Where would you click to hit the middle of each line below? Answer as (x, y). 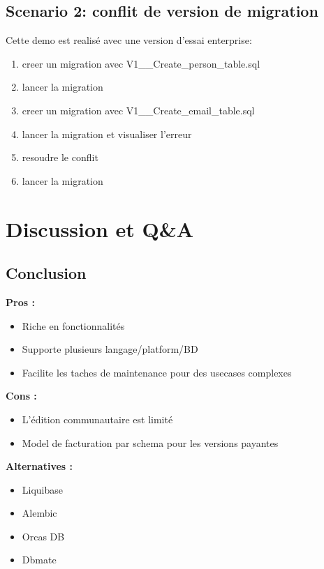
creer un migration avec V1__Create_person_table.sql (141, 63)
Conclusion (46, 273)
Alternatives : (39, 466)
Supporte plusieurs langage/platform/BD (110, 349)
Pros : (20, 302)
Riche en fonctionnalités (73, 325)
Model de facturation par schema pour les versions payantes (150, 442)
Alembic (39, 513)
